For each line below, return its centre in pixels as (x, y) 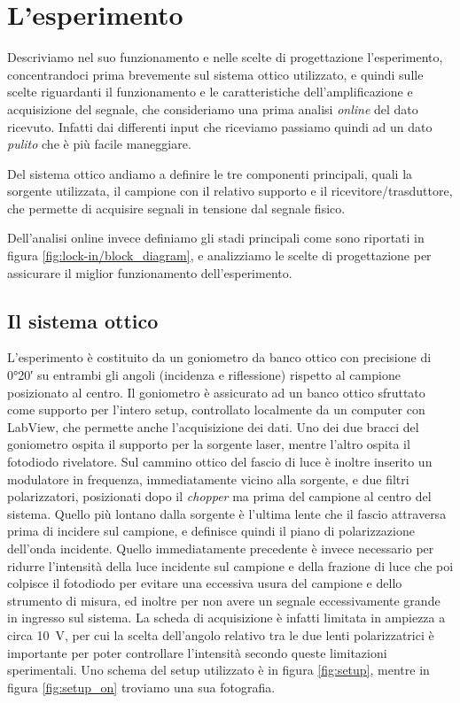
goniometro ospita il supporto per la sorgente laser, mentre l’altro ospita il (209, 444)
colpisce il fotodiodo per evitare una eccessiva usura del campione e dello (205, 583)
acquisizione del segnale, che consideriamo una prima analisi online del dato (213, 108)
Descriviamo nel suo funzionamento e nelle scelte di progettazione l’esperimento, (225, 57)
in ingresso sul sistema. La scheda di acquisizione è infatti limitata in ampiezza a (226, 618)
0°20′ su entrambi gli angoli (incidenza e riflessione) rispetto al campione (204, 375)
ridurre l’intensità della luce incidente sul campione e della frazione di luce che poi (230, 565)
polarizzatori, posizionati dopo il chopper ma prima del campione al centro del (219, 496)
